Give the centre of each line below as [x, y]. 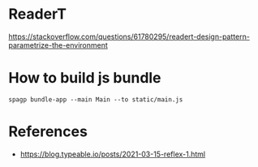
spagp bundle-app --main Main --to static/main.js [96, 99]
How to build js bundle [85, 78]
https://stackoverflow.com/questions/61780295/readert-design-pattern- [129, 36]
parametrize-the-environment [58, 45]
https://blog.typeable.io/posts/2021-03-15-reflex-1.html [113, 154]
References [48, 132]
